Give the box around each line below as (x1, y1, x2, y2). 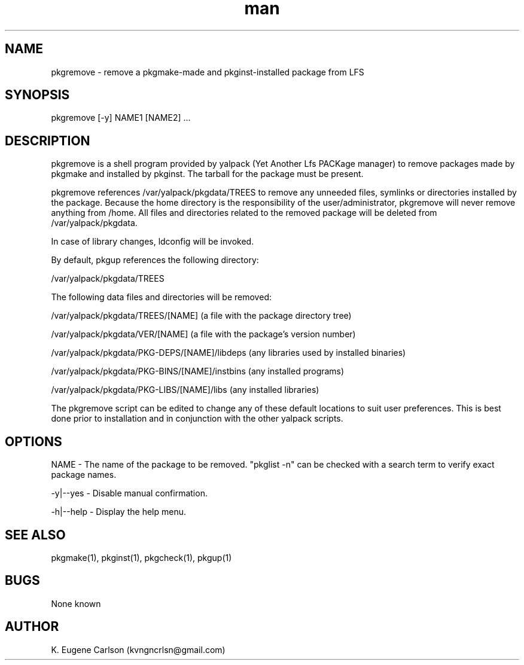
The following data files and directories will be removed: (51, 292, 272, 303)
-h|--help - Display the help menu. (51, 507, 186, 517)
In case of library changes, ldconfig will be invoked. (51, 236, 254, 247)
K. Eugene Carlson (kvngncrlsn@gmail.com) (51, 644, 226, 655)
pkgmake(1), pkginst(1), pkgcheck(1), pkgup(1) (51, 552, 232, 563)
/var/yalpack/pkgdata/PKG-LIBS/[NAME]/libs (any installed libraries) (51, 385, 319, 395)
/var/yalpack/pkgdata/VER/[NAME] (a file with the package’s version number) (51, 329, 356, 340)
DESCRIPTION (5, 133, 90, 148)
